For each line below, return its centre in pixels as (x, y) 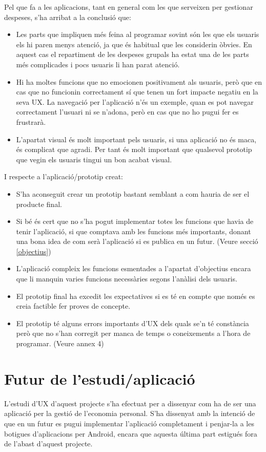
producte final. (39, 204)
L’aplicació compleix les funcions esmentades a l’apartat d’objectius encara (134, 268)
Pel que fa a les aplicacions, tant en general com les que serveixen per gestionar (129, 7)
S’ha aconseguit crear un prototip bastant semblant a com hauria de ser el (133, 193)
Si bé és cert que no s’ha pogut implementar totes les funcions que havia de (135, 221)
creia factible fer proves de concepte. (73, 306)
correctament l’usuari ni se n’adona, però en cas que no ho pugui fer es (127, 112)
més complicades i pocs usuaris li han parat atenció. (98, 64)
